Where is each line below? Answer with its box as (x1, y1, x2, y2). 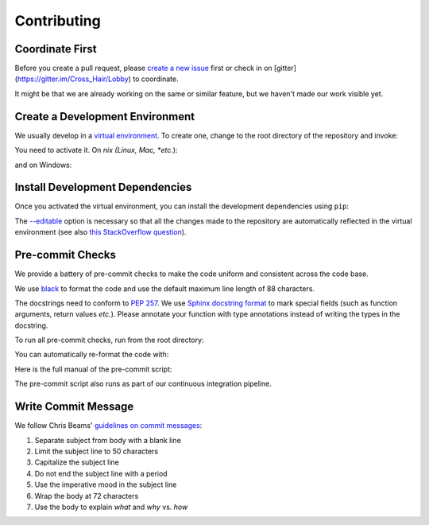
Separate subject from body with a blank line (34, 435, 182, 445)
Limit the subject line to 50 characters (34, 446, 159, 456)
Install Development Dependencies (14, 181, 192, 194)
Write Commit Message (14, 400, 134, 414)
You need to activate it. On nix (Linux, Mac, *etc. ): (14, 146, 178, 155)
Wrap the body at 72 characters (34, 491, 139, 500)
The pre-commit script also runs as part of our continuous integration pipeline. (14, 379, 272, 389)
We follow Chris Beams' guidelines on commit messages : (14, 421, 203, 430)
